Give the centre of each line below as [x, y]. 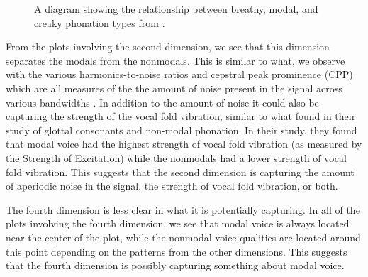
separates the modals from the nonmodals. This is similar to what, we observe [175, 60]
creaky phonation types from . [100, 22]
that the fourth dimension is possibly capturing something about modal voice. [175, 265]
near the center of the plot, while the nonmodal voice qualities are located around [183, 237]
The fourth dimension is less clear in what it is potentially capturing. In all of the [183, 209]
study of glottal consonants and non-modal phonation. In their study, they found [182, 130]
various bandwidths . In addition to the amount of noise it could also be [162, 102]
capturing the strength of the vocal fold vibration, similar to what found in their [181, 116]
